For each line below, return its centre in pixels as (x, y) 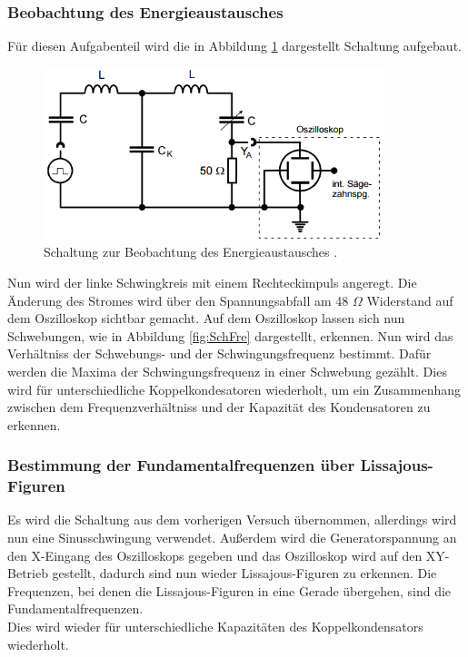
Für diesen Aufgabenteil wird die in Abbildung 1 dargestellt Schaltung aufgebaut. (234, 46)
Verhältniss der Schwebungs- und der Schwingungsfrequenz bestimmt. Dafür (219, 353)
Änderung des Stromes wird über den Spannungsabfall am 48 (178, 300)
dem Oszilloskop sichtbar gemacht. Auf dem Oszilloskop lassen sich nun (206, 318)
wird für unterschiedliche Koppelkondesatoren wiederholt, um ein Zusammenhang (234, 389)
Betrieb (28, 573)
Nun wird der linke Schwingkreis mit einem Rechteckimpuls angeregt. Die (212, 282)
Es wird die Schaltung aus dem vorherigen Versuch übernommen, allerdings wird (232, 520)
